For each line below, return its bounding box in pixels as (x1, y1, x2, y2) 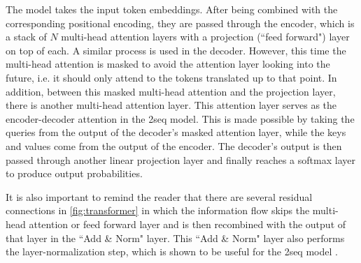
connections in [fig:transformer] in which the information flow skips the (6, 203, 310, 218)
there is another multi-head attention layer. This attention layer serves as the (6, 98, 337, 112)
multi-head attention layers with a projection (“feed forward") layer (61, 29, 350, 44)
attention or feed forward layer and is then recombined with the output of (29, 216, 346, 231)
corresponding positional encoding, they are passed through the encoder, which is (6, 15, 355, 30)
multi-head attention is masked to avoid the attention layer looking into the (6, 57, 330, 71)
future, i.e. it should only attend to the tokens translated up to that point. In (6, 70, 337, 84)
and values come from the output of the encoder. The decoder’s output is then (6, 138, 342, 153)
